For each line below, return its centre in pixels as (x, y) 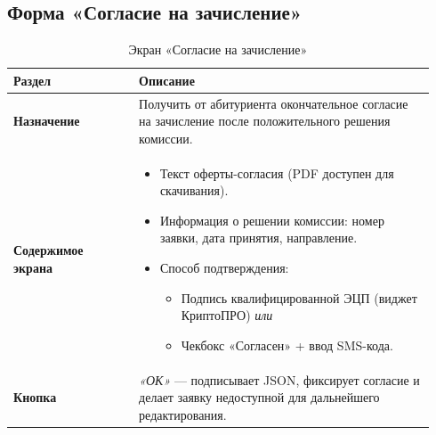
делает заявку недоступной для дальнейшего (259, 397)
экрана (33, 268)
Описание (167, 80)
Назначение (47, 121)
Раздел (32, 80)
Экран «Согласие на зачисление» (218, 49)
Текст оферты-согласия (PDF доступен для (277, 172)
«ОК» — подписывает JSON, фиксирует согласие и (279, 379)
